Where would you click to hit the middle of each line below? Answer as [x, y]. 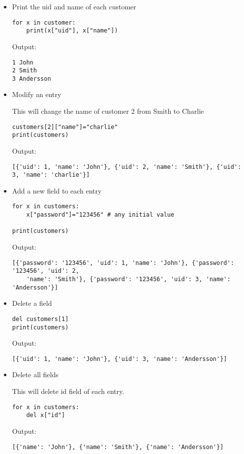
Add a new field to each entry [57, 190]
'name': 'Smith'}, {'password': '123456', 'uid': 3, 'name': [128, 279]
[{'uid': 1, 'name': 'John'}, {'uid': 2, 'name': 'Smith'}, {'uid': [127, 167]
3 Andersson [31, 79]
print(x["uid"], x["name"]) [72, 31]
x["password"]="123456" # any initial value [100, 215]
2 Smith [24, 71]
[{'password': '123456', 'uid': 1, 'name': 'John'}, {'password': [123, 263]
